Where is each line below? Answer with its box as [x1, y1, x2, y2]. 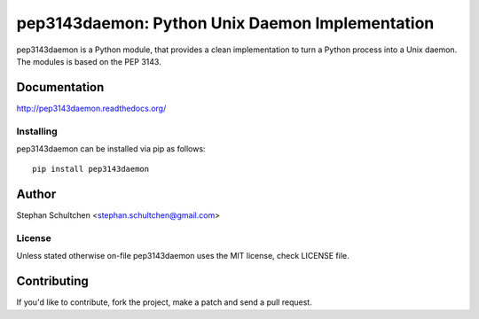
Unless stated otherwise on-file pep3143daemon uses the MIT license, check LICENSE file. [16, 251, 349, 261]
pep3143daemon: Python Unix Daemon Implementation [16, 13, 435, 33]
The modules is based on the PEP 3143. [16, 56, 161, 66]
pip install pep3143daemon [32, 164, 150, 175]
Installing [16, 125, 58, 137]
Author [16, 187, 57, 202]
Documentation [16, 80, 105, 95]
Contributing [16, 274, 89, 289]
